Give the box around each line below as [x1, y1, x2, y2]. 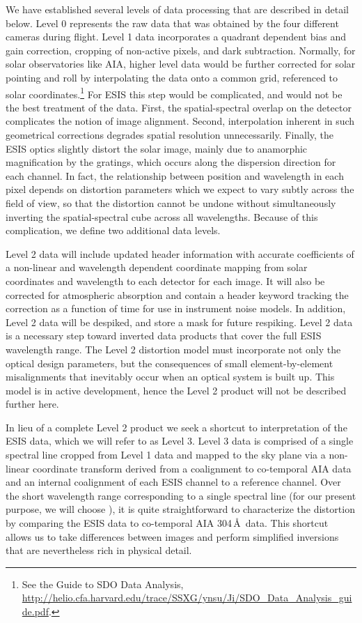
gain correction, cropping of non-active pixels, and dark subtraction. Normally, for [6, 43, 356, 57]
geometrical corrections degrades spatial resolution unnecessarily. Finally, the [6, 128, 334, 141]
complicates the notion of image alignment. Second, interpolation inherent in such [6, 114, 355, 128]
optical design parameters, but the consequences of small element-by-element [6, 355, 333, 370]
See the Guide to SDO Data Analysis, [22, 576, 184, 591]
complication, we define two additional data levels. [6, 223, 221, 238]
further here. [6, 397, 59, 411]
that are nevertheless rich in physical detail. [6, 543, 192, 557]
